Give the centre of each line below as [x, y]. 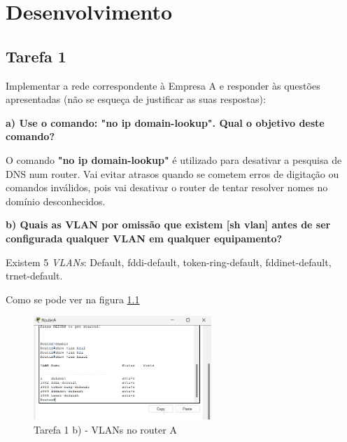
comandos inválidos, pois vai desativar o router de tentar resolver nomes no [167, 187]
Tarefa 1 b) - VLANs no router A [105, 429]
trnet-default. [34, 276]
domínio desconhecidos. [56, 201]
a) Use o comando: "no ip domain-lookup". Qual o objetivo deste [165, 122]
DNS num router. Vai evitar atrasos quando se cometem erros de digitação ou [172, 173]
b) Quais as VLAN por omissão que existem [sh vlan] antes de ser [168, 225]
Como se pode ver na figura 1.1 [73, 299]
